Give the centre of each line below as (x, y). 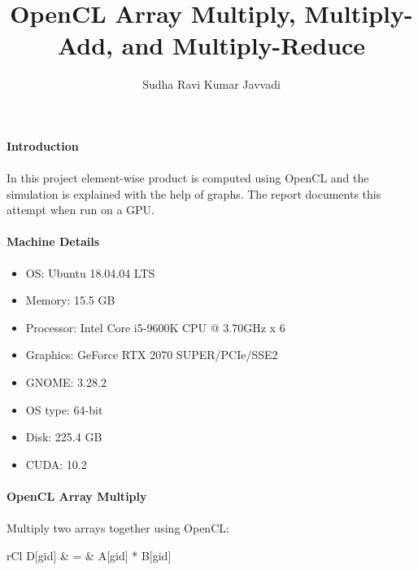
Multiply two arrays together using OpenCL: (118, 528)
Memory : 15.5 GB (70, 300)
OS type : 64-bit (64, 409)
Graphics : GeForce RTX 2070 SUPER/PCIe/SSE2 (152, 355)
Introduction (43, 145)
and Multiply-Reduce (244, 45)
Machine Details (53, 241)
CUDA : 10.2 (56, 464)
